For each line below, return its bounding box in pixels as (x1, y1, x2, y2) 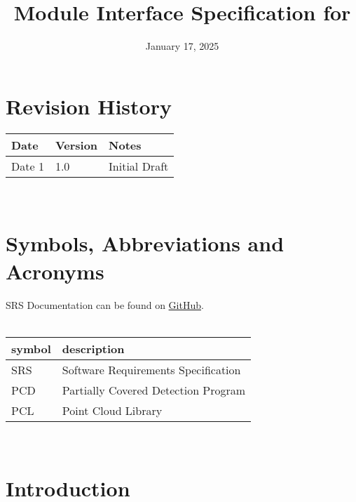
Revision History (6, 91, 172, 120)
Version (55, 136, 98, 153)
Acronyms (6, 256, 104, 285)
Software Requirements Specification (62, 361, 241, 378)
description (62, 340, 125, 357)
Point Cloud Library (62, 402, 163, 418)
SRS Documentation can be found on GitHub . (6, 297, 204, 312)
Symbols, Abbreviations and (6, 229, 285, 258)
